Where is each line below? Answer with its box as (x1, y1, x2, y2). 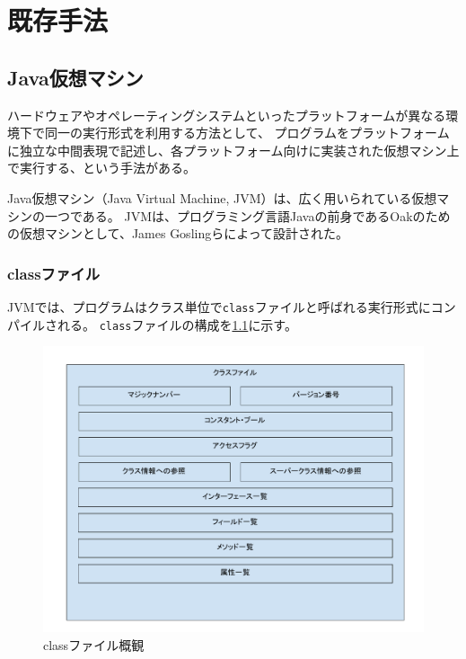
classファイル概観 (43, 635, 145, 654)
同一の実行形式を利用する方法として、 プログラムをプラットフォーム (44, 123, 450, 142)
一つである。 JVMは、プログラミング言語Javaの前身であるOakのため (44, 206, 451, 225)
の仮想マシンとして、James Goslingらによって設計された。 (7, 224, 349, 243)
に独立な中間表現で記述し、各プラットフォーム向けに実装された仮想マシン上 (7, 140, 460, 159)
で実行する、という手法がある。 (7, 158, 196, 177)
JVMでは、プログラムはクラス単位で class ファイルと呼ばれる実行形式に (7, 297, 431, 316)
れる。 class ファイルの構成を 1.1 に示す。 (57, 315, 297, 334)
